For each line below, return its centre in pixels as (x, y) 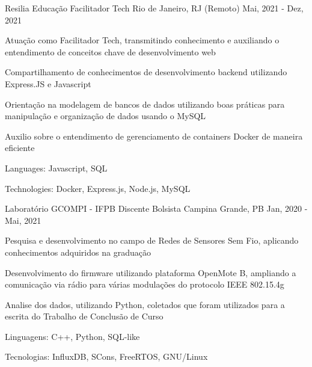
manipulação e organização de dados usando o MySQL (106, 116)
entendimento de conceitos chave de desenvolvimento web (110, 51)
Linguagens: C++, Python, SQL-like (72, 336)
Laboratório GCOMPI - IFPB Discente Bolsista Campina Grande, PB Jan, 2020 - (156, 208)
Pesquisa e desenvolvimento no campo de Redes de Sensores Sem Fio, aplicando (152, 240)
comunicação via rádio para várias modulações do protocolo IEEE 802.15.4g (145, 284)
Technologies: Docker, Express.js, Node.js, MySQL (98, 188)
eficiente (20, 148)
